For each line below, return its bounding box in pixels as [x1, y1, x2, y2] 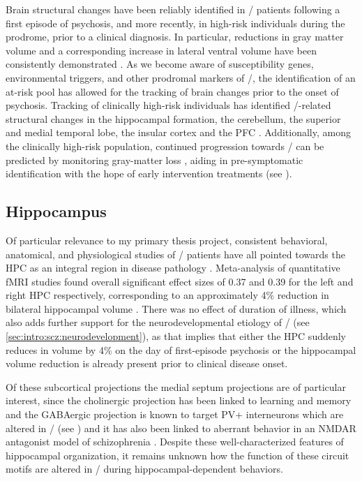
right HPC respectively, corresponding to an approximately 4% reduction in [6, 288, 329, 302]
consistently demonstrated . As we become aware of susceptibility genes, [6, 57, 314, 71]
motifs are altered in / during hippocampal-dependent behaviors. [6, 461, 283, 476]
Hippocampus [6, 200, 107, 222]
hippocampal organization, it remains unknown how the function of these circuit [6, 447, 349, 462]
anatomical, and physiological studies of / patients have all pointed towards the [6, 246, 345, 261]
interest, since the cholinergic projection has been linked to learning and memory [6, 393, 352, 408]
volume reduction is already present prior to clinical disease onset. [6, 356, 288, 371]
